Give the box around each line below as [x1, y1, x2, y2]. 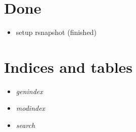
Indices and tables [4, 56, 133, 77]
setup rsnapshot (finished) [16, 27, 97, 37]
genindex [16, 85, 43, 96]
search [16, 120, 35, 130]
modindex [16, 103, 46, 113]
